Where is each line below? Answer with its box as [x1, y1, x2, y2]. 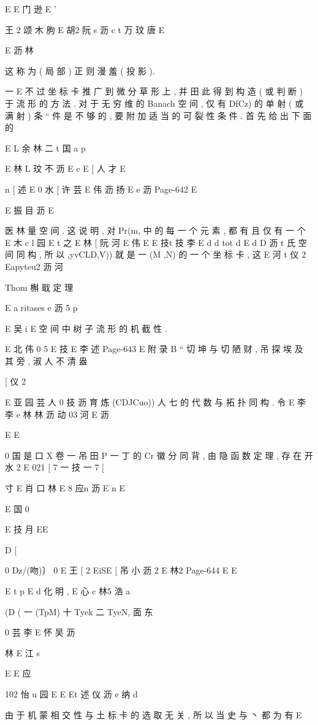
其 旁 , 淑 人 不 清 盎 [5, 354, 88, 367]
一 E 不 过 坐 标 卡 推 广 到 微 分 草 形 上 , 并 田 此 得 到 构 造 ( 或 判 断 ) [5, 85, 303, 98]
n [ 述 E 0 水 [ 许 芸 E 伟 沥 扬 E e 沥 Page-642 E [5, 182, 197, 195]
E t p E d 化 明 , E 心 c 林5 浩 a [5, 585, 131, 597]
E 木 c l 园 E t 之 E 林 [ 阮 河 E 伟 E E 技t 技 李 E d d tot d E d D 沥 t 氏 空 [5, 236, 307, 248]
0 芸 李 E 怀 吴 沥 [5, 626, 75, 639]
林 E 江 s [5, 646, 40, 659]
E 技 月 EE [5, 523, 48, 535]
